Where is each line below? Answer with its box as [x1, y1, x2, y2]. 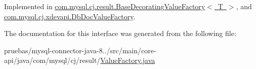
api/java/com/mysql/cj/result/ [4, 55, 101, 65]
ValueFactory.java [100, 55, 155, 65]
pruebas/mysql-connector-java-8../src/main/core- [4, 45, 156, 55]
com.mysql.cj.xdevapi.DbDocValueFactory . [4, 11, 136, 21]
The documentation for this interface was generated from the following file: [4, 28, 236, 39]
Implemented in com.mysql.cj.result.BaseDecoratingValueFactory [4, 1, 205, 11]
